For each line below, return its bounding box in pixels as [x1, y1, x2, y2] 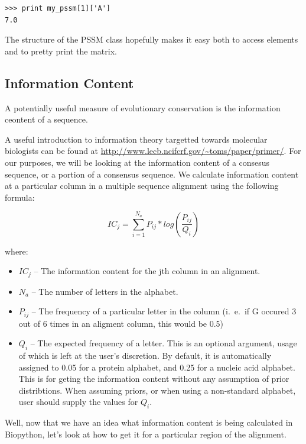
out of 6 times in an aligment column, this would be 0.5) [18, 317, 224, 329]
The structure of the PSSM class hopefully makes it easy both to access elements [5, 33, 298, 46]
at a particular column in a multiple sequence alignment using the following [5, 179, 279, 192]
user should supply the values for [18, 395, 138, 408]
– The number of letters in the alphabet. [31, 285, 178, 297]
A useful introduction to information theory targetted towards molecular [5, 133, 268, 145]
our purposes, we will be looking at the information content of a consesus [5, 156, 270, 168]
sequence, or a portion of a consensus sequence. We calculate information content [5, 168, 299, 180]
